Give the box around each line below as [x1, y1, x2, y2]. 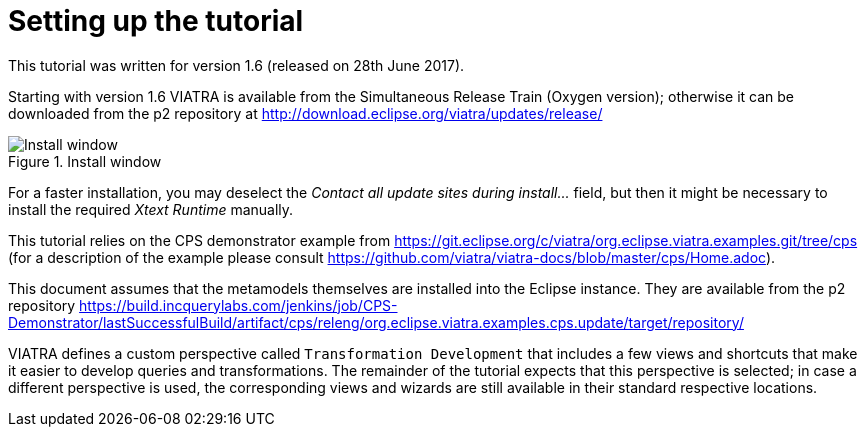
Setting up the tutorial [8, 4, 304, 38]
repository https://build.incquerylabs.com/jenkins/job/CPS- [8, 296, 398, 314]
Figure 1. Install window [8, 152, 162, 170]
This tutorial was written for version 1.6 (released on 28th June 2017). [8, 56, 465, 74]
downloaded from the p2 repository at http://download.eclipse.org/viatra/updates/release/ [8, 104, 603, 122]
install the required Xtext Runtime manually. [8, 200, 294, 218]
